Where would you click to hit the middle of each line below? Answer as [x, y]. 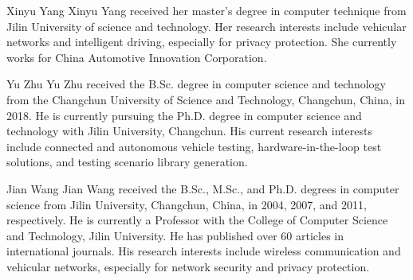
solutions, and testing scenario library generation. [127, 162]
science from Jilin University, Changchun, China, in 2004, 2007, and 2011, [187, 204]
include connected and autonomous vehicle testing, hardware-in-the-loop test [194, 146]
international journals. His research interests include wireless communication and [204, 251]
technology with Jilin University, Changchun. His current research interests [189, 131]
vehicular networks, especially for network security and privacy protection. [188, 266]
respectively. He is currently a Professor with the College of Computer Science [197, 220]
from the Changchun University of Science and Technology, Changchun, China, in [206, 99]
